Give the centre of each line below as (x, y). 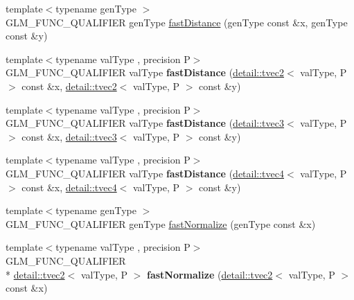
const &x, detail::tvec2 (69, 86)
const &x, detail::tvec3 (69, 136)
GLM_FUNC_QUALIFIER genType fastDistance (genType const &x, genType (177, 22)
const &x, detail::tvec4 (69, 187)
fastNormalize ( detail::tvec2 (210, 274)
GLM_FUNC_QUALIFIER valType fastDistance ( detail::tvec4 (145, 173)
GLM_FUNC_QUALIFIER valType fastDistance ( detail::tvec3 (145, 123)
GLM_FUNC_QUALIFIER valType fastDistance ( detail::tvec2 (145, 72)
